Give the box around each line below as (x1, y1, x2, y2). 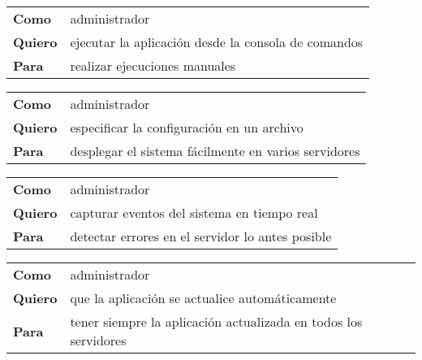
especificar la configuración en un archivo (70, 118, 304, 137)
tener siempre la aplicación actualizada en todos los (70, 312, 363, 331)
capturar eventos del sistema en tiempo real (70, 203, 318, 222)
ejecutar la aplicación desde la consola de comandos (70, 33, 364, 51)
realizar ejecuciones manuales (70, 56, 236, 75)
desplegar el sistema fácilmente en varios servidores (70, 141, 360, 160)
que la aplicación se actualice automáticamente (70, 288, 337, 307)
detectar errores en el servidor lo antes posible (70, 227, 332, 245)
